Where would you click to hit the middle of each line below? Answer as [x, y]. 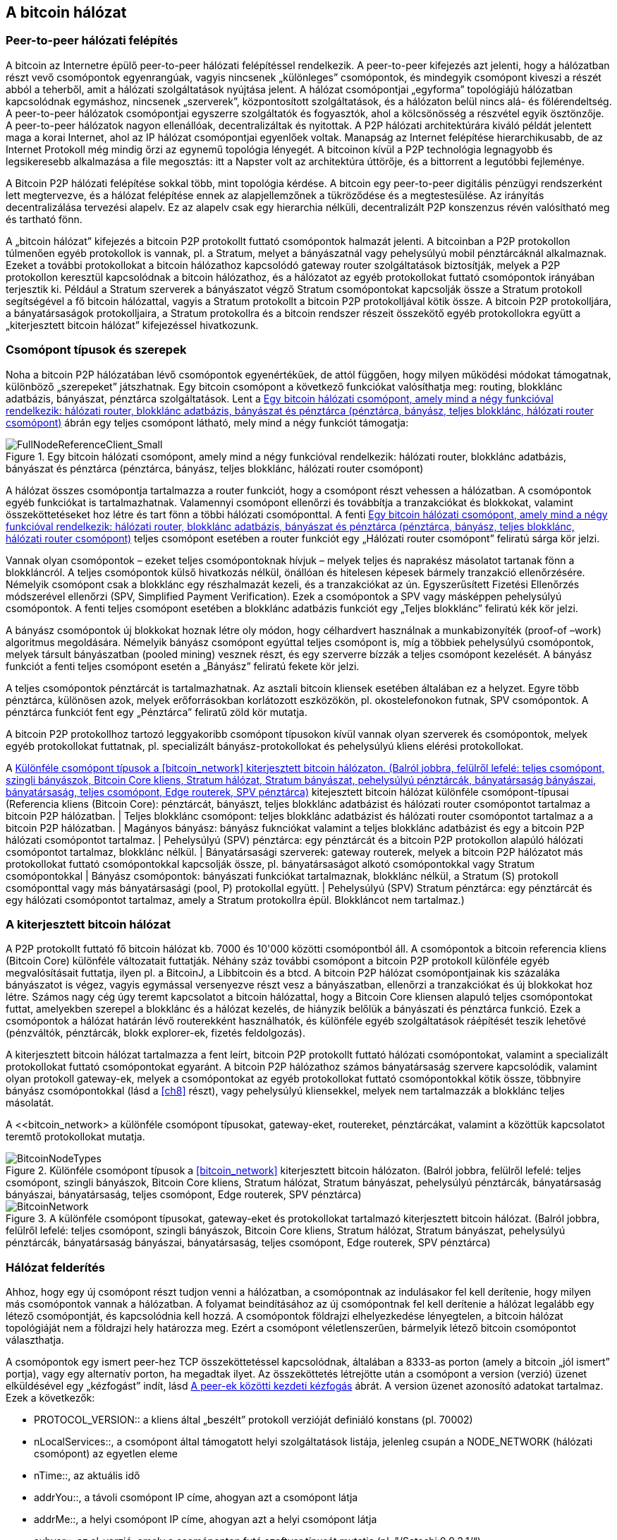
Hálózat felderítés [55, 1267]
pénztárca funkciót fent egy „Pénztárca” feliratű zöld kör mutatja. [157, 712]
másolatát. [30, 1103]
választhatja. [35, 1340]
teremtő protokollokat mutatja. [75, 1137]
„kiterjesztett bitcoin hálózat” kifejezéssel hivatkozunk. [132, 325]
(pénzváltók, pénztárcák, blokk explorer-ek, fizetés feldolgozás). [155, 1033]
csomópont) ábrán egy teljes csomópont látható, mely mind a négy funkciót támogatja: [207, 422]
